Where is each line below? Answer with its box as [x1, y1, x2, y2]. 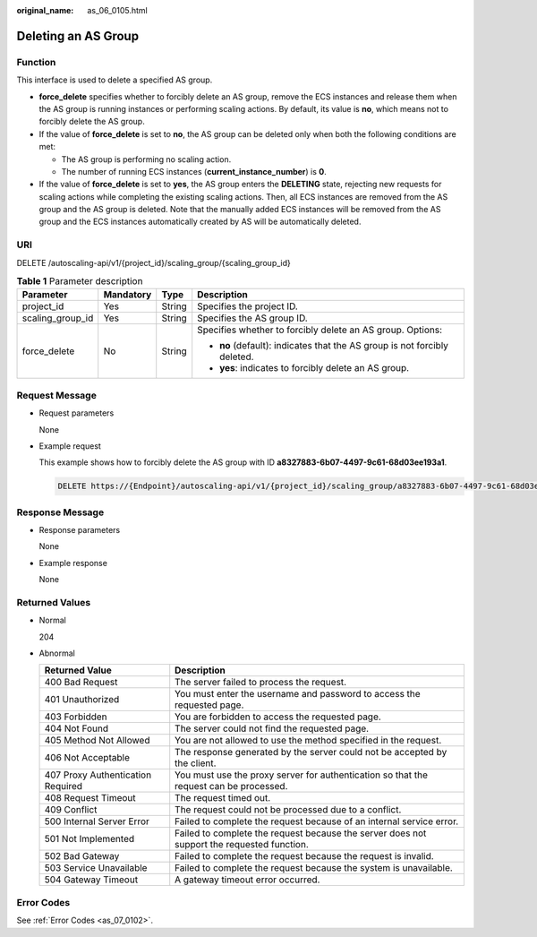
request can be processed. [175, 780, 288, 793]
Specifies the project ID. [197, 300, 299, 313]
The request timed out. [175, 792, 271, 804]
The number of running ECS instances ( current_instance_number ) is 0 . [61, 166, 327, 176]
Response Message [16, 506, 105, 519]
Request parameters [38, 408, 115, 418]
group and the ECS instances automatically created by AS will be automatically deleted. [38, 216, 362, 228]
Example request [38, 440, 102, 451]
